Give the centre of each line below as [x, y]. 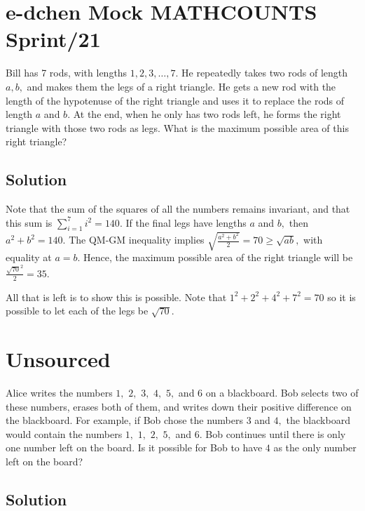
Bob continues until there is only [276, 433]
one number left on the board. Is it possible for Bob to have [134, 447]
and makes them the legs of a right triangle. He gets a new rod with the [181, 86]
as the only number [315, 447]
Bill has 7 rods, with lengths [67, 73]
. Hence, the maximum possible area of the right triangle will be [215, 257]
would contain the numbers [64, 433]
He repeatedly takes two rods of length [265, 73]
